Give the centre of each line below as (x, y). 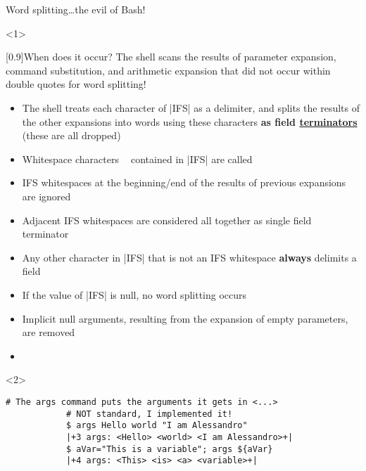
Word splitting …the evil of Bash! (76, 9)
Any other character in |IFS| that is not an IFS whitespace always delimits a (189, 257)
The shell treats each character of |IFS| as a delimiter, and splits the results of (191, 107)
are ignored (46, 196)
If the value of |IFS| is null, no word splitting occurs (134, 294)
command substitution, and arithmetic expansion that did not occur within (168, 70)
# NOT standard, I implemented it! (149, 414)
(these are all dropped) (71, 135)
